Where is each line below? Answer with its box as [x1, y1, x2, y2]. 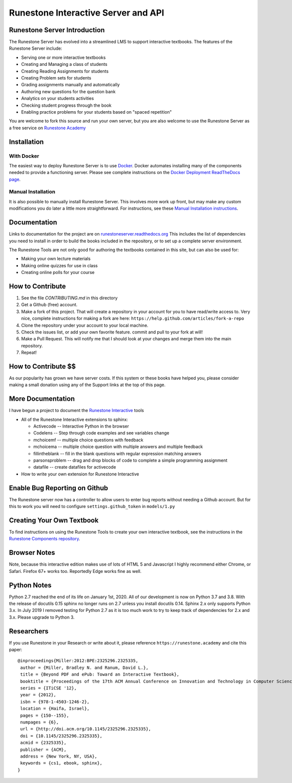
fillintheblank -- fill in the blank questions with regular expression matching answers [33, 450, 201, 456]
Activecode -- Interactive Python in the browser [33, 423, 129, 429]
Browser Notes [9, 548, 55, 557]
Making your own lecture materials [21, 256, 91, 262]
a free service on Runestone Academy [9, 125, 86, 131]
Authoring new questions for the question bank [21, 88, 116, 95]
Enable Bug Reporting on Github [9, 484, 108, 492]
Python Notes [9, 581, 52, 589]
